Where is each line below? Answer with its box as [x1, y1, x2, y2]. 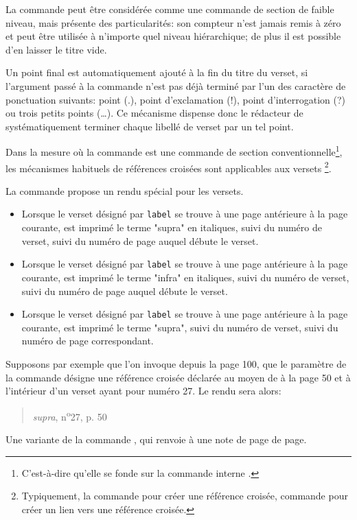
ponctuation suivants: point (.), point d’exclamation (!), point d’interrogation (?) [5, 92, 345, 106]
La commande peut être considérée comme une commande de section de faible [5, 2, 334, 16]
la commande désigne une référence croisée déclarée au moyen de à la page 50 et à [5, 370, 351, 384]
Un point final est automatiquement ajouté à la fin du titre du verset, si [5, 65, 308, 80]
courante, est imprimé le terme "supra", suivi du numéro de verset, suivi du [21, 320, 338, 334]
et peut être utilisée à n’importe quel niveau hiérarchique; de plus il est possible [5, 29, 341, 43]
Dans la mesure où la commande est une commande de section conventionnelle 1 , [5, 143, 343, 158]
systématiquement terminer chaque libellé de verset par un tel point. [5, 119, 294, 133]
